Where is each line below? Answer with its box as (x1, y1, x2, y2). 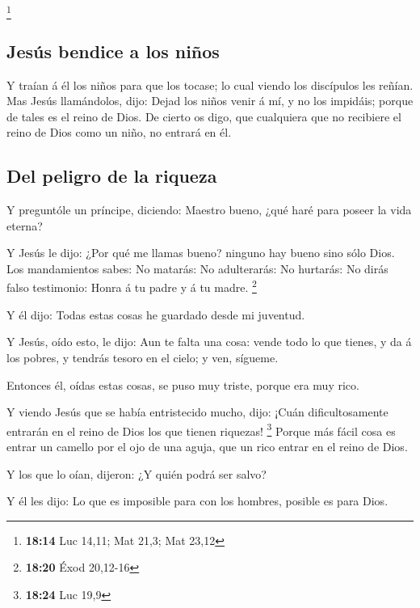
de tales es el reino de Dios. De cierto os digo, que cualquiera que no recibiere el (6, 108, 401, 125)
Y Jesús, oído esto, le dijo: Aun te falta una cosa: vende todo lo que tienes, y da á (6, 333, 412, 350)
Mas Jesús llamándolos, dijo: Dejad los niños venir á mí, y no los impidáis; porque (6, 92, 414, 109)
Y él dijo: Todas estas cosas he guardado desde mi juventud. (6, 306, 305, 323)
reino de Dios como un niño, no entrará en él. (6, 124, 232, 141)
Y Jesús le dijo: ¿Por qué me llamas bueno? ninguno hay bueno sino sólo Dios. (6, 244, 395, 261)
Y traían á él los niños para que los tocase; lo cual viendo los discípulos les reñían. (6, 76, 414, 93)
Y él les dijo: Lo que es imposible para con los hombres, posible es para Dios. (6, 492, 388, 509)
